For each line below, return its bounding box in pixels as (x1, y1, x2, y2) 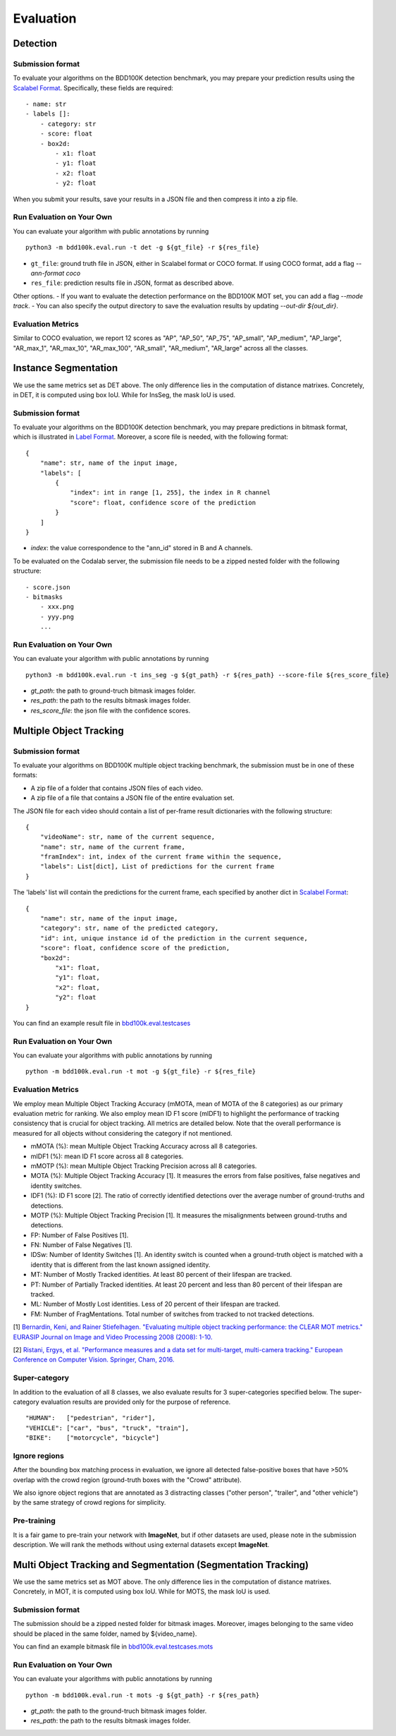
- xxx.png (39, 603, 74, 611)
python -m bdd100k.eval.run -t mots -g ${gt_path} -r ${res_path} (25, 1691, 260, 1699)
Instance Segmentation (13, 362, 118, 374)
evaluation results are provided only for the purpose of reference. (40, 1397, 231, 1406)
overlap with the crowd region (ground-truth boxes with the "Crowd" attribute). (13, 1475, 242, 1484)
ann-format (30, 269, 65, 277)
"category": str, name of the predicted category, (39, 924, 219, 933)
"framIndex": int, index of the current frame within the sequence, (39, 853, 282, 861)
